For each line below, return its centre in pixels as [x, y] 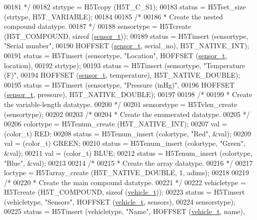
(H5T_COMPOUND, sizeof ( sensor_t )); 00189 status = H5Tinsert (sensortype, [126, 36]
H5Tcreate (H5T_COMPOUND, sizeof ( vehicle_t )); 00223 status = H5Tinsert [125, 192]
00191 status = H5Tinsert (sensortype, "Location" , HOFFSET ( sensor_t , [116, 55]
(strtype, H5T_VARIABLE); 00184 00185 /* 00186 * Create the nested [114, 16]
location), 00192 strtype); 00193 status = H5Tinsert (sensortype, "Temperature [125, 65]
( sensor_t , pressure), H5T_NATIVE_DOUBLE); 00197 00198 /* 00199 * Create [128, 94]
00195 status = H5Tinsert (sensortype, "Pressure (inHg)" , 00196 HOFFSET [119, 84]
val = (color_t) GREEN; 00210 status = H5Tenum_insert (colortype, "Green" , [125, 143]
